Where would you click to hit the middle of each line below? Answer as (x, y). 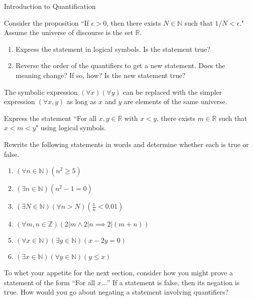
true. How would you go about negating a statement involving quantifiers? (116, 292)
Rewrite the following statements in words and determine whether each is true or (126, 144)
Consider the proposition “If (47, 22)
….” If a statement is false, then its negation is (170, 282)
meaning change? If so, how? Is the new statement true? (101, 75)
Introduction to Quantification (50, 6)
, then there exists (134, 22)
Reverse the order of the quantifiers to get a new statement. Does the (120, 65)
